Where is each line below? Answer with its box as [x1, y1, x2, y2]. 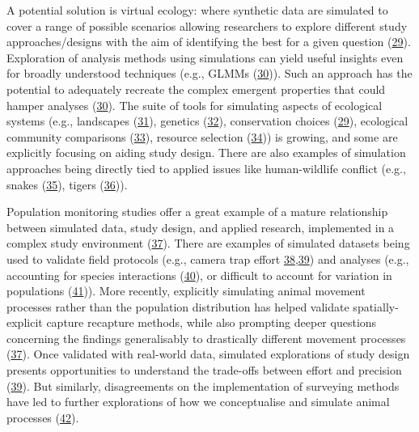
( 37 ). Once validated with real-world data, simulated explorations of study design [6, 345, 410, 362]
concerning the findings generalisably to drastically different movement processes [6, 329, 406, 346]
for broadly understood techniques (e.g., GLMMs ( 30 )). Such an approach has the [6, 65, 413, 82]
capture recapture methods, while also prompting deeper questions [46, 314, 377, 331]
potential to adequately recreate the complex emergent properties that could [6, 80, 386, 97]
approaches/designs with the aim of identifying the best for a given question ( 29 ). [6, 33, 411, 50]
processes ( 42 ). [6, 409, 79, 426]
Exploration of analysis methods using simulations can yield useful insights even [6, 49, 404, 66]
